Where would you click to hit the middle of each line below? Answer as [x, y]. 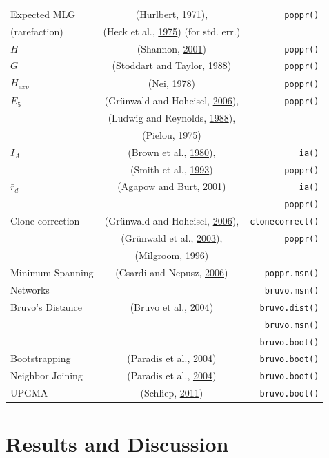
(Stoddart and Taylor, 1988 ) [172, 65]
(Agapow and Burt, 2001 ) [172, 186]
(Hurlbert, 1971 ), [172, 13]
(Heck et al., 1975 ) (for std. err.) [172, 31]
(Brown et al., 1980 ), [172, 152]
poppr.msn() [292, 273]
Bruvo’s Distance [47, 306]
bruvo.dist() [289, 308]
